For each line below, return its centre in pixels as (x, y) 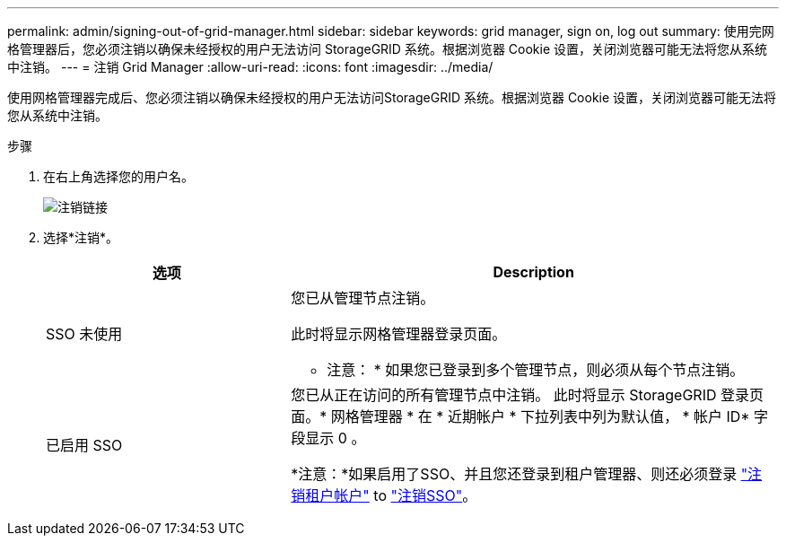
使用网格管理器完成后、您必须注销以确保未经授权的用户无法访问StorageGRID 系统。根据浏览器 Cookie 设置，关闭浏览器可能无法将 (392, 97)
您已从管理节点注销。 (363, 298)
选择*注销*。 (81, 237)
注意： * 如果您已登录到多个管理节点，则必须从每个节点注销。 (536, 370)
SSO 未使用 (84, 334)
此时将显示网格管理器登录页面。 (399, 334)
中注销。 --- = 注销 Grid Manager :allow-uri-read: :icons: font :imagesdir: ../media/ (250, 67)
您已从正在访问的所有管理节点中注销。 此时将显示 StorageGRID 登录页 (527, 395)
